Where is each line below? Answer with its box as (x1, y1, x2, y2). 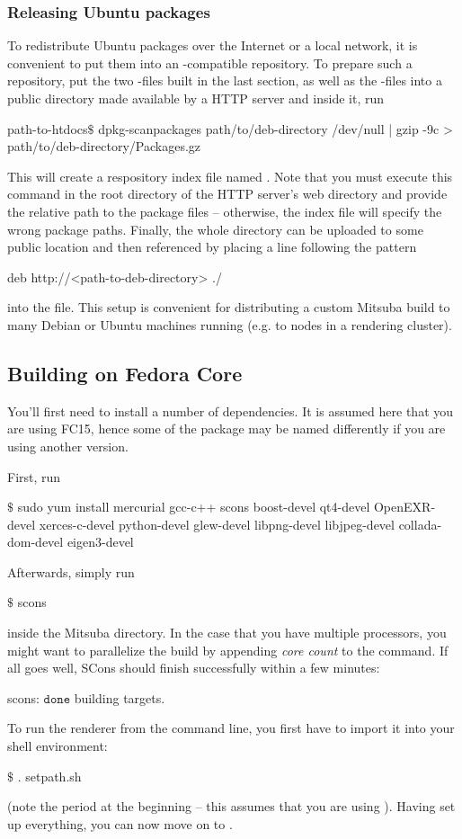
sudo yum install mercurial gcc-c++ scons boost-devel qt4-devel (17, 497, 370, 516)
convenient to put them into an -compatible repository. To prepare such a (7, 53, 413, 72)
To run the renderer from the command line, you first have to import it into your (7, 719, 455, 737)
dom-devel (7, 532, 64, 551)
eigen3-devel (67, 532, 134, 551)
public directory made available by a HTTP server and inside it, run (7, 89, 385, 107)
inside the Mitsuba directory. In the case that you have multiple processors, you (7, 623, 447, 642)
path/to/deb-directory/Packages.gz (7, 137, 201, 156)
